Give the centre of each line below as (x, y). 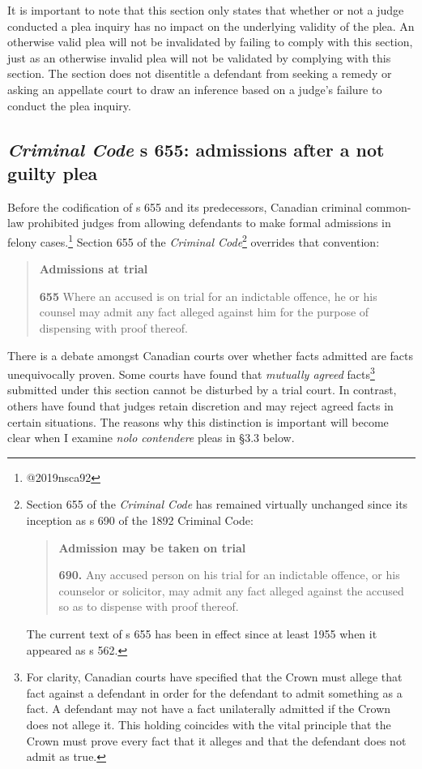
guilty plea (53, 172)
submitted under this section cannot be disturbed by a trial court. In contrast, (202, 390)
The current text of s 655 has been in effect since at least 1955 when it (202, 633)
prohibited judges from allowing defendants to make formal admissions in (209, 223)
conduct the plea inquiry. (69, 105)
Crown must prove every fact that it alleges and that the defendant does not (216, 740)
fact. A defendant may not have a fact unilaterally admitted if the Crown (209, 709)
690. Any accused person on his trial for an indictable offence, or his (229, 575)
